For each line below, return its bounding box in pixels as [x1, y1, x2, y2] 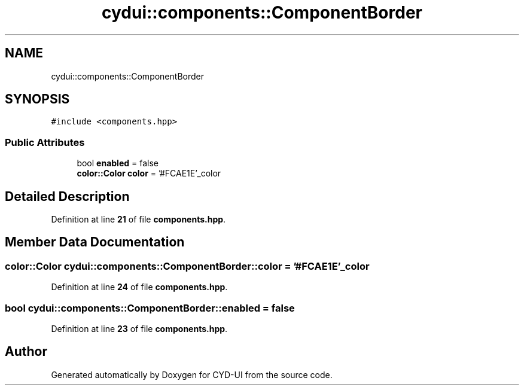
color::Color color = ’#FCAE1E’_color [77, 168, 221, 179]
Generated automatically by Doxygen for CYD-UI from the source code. [51, 369, 333, 380]
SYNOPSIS [5, 92, 70, 107]
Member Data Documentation [5, 234, 185, 250]
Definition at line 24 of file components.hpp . [51, 282, 228, 292]
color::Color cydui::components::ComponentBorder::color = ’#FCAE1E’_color [5, 260, 370, 272]
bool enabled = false [77, 158, 159, 169]
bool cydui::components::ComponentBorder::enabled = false [5, 301, 295, 314]
